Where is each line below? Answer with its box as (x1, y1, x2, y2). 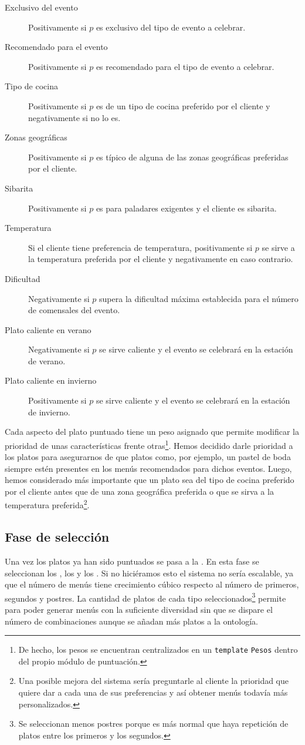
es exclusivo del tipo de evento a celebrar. (96, 21, 246, 33)
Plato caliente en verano (5, 323, 91, 335)
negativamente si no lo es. (28, 111, 121, 123)
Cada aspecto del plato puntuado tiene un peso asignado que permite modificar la (5, 425, 299, 438)
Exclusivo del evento (5, 1, 78, 13)
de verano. (28, 354, 66, 367)
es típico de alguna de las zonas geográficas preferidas (96, 150, 289, 163)
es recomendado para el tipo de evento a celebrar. (96, 60, 274, 72)
